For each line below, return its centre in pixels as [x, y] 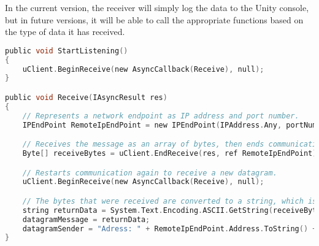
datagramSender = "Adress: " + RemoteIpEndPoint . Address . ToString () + [170, 229]
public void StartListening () [67, 51]
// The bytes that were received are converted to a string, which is [170, 201]
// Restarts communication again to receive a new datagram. [150, 173]
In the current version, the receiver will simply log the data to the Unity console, [157, 7]
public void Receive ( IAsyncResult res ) [86, 97]
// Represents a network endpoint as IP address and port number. [161, 116]
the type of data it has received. [65, 32]
